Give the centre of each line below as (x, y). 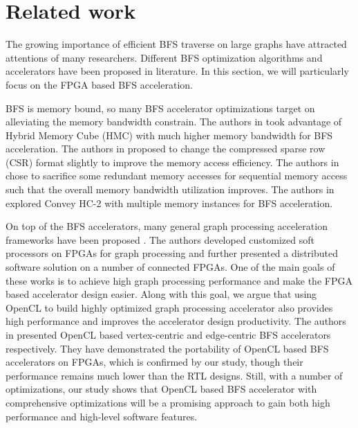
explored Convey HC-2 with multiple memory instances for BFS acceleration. (169, 203)
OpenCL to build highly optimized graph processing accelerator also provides (169, 307)
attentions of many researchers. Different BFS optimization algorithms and (164, 57)
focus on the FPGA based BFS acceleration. (99, 84)
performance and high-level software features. (102, 416)
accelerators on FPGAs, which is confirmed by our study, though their (154, 362)
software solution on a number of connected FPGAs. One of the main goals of (170, 267)
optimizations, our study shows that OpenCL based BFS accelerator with (161, 389)
